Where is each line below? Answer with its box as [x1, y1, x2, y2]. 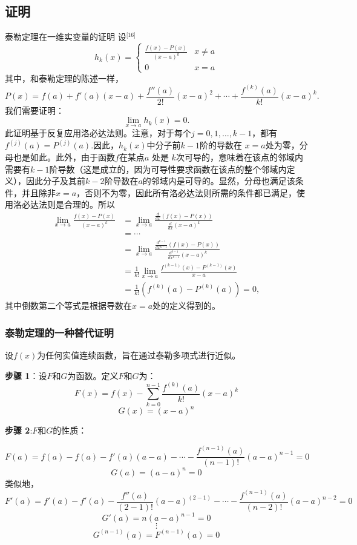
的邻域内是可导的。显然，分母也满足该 [142, 174, 295, 187]
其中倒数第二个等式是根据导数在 [5, 299, 132, 312]
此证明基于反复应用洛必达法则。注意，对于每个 [5, 127, 191, 139]
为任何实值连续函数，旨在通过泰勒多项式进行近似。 [37, 349, 241, 362]
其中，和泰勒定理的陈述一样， [5, 71, 123, 84]
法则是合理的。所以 [38, 198, 115, 211]
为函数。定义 [67, 369, 119, 381]
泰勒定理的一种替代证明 [5, 325, 114, 340]
